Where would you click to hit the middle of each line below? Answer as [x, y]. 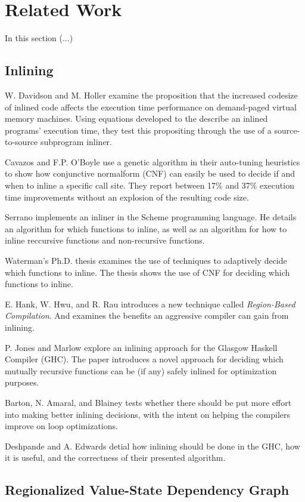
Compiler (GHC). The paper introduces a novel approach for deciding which [144, 359]
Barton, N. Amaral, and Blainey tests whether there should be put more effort [148, 402]
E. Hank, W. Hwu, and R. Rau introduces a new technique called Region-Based [150, 304]
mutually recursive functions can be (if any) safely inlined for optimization [141, 370]
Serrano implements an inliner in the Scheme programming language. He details [151, 217]
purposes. [22, 382]
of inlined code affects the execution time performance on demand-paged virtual [151, 107]
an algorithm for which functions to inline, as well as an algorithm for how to [146, 228]
